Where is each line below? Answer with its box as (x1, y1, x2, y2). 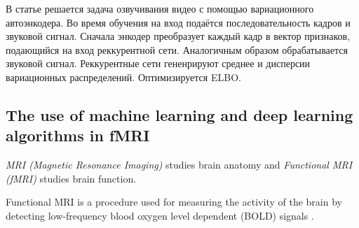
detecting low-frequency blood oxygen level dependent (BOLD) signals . (6, 208, 314, 222)
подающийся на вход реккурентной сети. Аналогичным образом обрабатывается (6, 42, 348, 57)
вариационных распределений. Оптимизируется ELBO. (6, 69, 241, 84)
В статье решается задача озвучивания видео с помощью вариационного (6, 1, 314, 15)
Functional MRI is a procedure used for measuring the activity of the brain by (6, 194, 342, 209)
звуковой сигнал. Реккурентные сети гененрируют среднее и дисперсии (6, 56, 311, 71)
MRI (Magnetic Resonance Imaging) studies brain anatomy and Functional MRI (6, 157, 353, 172)
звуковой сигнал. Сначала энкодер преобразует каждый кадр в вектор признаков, (6, 29, 351, 43)
